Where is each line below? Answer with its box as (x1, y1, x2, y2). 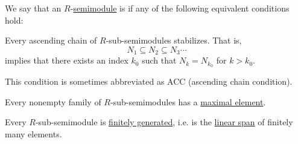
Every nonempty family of (5, 95, 101, 108)
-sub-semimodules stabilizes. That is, (106, 34, 242, 47)
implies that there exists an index (5, 54, 128, 67)
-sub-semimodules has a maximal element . (110, 95, 266, 108)
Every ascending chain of (5, 34, 97, 47)
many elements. (5, 127, 62, 140)
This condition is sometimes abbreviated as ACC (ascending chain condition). (5, 75, 293, 88)
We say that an (5, 2, 62, 14)
